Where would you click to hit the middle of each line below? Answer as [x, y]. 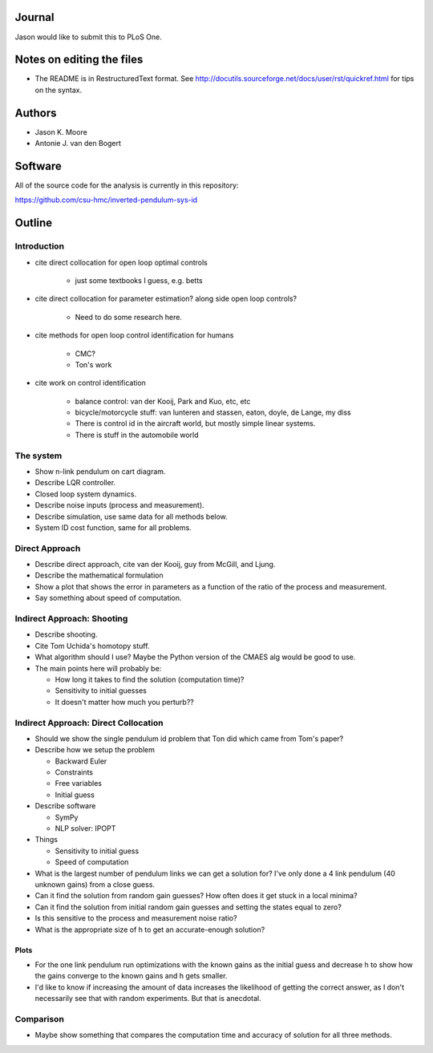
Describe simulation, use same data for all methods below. [131, 516]
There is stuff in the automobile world [137, 435]
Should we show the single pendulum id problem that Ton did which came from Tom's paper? [189, 739]
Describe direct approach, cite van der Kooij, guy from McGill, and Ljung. [155, 565]
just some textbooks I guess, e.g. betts [139, 280]
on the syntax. [59, 90]
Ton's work [93, 364]
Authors [36, 113]
